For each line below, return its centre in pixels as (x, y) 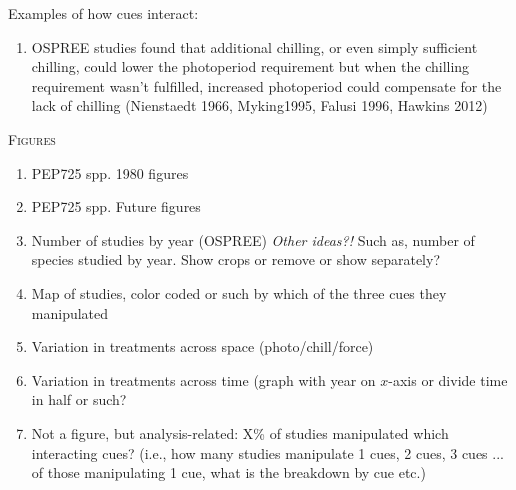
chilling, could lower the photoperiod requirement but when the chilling (250, 66)
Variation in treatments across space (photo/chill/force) (202, 346)
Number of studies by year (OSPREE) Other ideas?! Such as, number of (253, 239)
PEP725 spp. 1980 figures (110, 172)
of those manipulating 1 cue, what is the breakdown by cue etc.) (228, 472)
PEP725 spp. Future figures (116, 206)
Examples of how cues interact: (103, 13)
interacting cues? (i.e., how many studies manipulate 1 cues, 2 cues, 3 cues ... (267, 452)
